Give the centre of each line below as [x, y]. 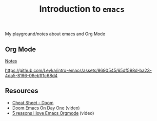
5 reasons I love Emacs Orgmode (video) [53, 113]
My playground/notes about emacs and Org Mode [55, 34]
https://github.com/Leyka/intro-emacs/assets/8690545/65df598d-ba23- [78, 70]
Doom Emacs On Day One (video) [46, 108]
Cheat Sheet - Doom [33, 102]
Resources [22, 91]
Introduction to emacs [82, 9]
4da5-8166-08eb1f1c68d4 [31, 76]
